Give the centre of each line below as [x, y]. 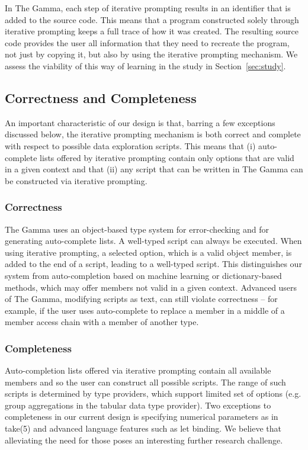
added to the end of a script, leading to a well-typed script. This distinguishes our [153, 264]
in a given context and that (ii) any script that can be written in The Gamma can [154, 169]
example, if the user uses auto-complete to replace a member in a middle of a [145, 310]
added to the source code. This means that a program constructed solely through [152, 19]
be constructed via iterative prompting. [76, 180]
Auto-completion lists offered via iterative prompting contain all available [138, 370]
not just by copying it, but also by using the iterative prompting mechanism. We [151, 54]
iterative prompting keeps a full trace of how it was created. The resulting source [152, 31]
